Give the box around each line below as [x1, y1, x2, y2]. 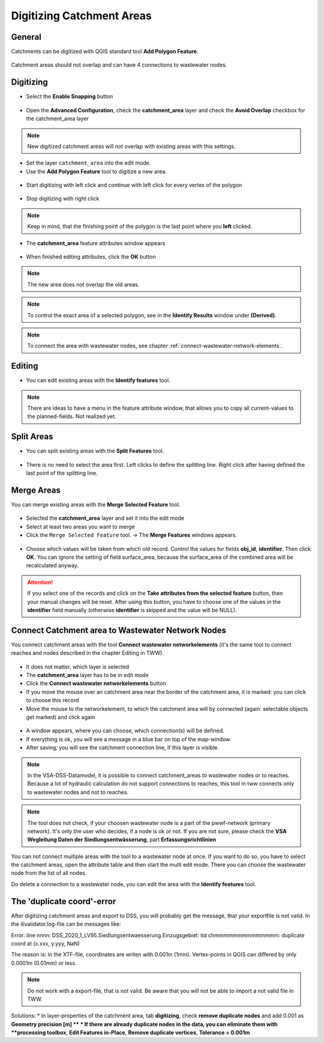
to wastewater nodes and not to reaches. [27, 788, 129, 795]
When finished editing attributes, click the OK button [26, 253, 156, 261]
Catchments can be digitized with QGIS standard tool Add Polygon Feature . [11, 48, 199, 55]
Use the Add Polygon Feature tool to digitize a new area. [26, 168, 167, 175]
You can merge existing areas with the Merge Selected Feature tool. [11, 501, 181, 508]
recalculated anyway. [26, 562, 79, 569]
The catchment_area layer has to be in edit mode [26, 672, 149, 679]
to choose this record [26, 697, 79, 704]
